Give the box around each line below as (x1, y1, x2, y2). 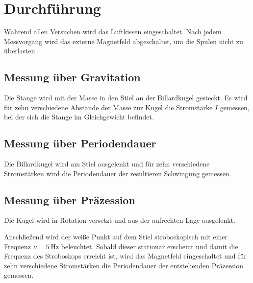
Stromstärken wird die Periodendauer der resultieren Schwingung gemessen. (4, 168, 231, 178)
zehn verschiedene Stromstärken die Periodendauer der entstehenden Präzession (4, 260, 243, 270)
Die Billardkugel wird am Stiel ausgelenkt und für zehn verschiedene (4, 159, 210, 169)
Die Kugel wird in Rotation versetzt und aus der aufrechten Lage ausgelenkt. (4, 215, 235, 225)
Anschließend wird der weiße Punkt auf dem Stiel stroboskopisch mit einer (4, 232, 228, 242)
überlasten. (4, 46, 37, 56)
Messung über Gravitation (4, 70, 141, 85)
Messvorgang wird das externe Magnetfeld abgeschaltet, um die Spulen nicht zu (4, 36, 243, 46)
